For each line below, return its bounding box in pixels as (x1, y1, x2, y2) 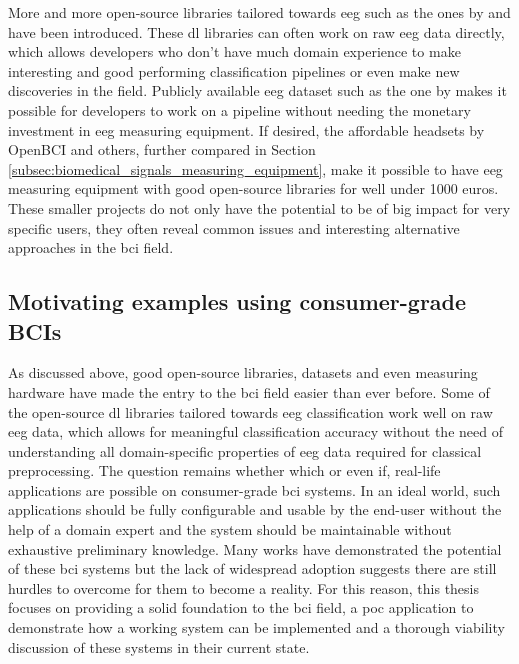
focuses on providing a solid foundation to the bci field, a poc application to (8, 597, 474, 618)
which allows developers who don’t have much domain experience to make (8, 41, 461, 62)
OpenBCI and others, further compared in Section (8, 139, 316, 160)
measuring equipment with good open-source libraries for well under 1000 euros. (8, 178, 499, 199)
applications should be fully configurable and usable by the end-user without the (8, 499, 502, 520)
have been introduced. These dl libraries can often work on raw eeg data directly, (8, 21, 505, 42)
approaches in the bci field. (8, 237, 174, 258)
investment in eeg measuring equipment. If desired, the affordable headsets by (8, 119, 485, 140)
